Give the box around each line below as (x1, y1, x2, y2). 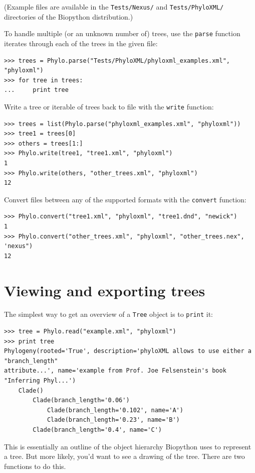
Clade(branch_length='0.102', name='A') (47, 406, 183, 414)
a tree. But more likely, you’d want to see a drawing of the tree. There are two (4, 451, 245, 461)
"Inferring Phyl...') (4, 377, 76, 385)
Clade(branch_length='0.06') (33, 397, 130, 404)
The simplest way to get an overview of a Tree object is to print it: (4, 309, 213, 319)
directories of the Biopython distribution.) (4, 11, 133, 22)
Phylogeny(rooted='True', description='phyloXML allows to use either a (4, 347, 251, 355)
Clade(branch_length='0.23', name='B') (47, 416, 180, 424)
